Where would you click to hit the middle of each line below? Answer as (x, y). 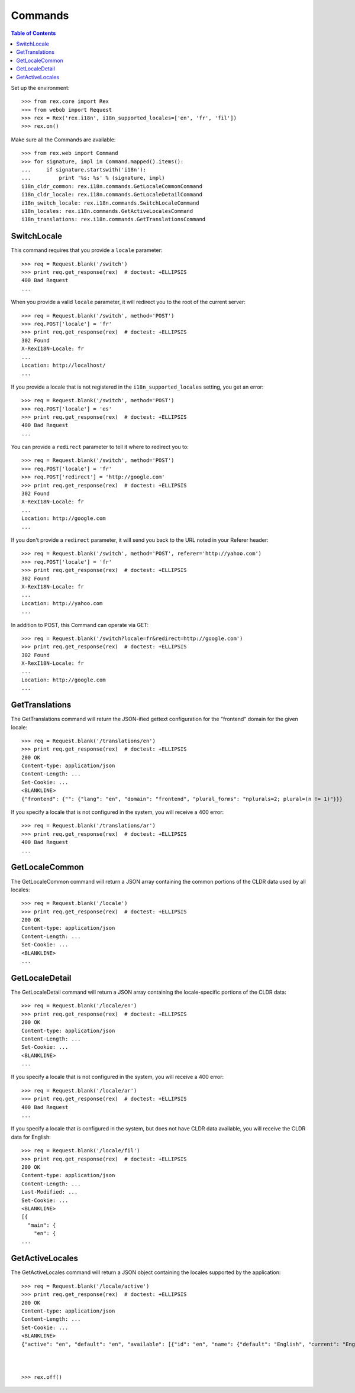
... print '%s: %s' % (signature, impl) (93, 178)
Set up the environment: (40, 88)
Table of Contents (33, 33)
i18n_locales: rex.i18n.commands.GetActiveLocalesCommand (107, 211)
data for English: (31, 1137)
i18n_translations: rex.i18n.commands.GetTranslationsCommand (114, 219)
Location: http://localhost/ (64, 365)
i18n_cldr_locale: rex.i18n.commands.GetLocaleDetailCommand (112, 195)
